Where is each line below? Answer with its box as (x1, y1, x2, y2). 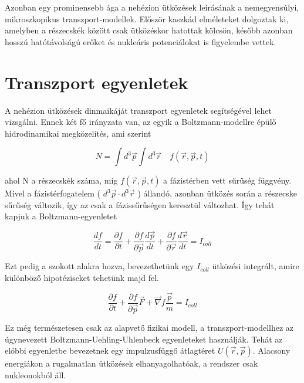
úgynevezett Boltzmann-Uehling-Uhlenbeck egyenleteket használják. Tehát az (5, 333, 283, 345)
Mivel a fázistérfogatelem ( (5, 187, 101, 199)
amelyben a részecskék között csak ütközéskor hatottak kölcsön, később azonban (5, 24, 293, 36)
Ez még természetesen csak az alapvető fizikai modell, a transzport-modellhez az (5, 321, 294, 333)
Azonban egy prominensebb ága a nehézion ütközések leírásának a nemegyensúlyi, (5, 1, 299, 13)
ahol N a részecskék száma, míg (5, 174, 118, 187)
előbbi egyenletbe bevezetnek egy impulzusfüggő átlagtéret (5, 344, 215, 357)
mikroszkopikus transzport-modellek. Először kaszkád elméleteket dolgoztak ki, (5, 12, 289, 25)
